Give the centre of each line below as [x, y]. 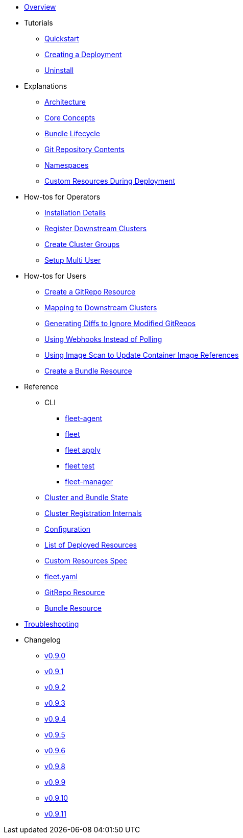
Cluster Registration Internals [93, 513]
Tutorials [39, 23]
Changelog [42, 640]
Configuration [68, 529]
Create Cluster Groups [82, 244]
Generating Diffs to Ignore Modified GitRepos [120, 323]
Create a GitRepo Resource [90, 292]
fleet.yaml [61, 576]
